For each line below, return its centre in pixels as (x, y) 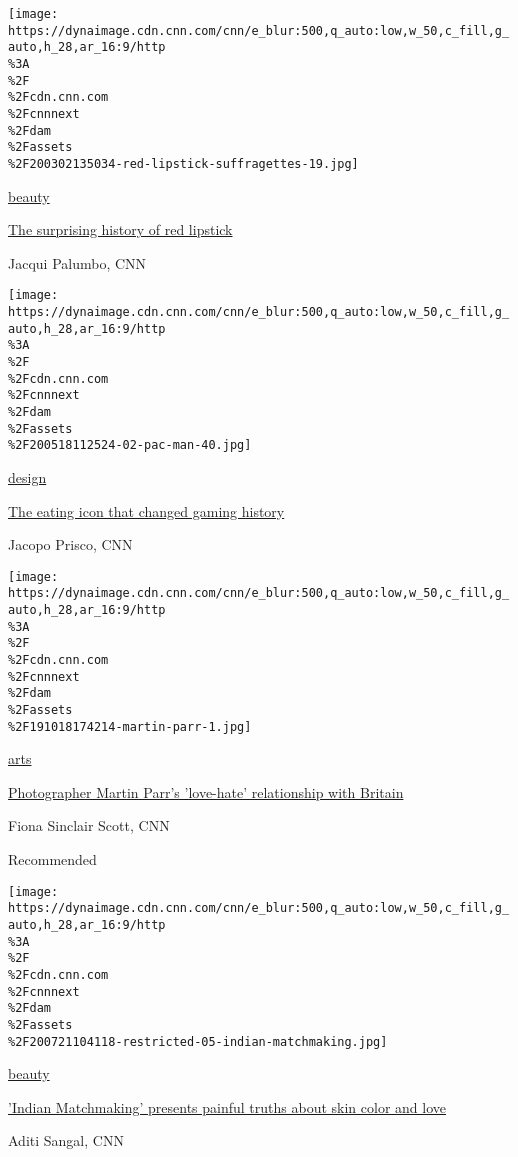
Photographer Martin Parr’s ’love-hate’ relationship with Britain (206, 791)
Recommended (52, 859)
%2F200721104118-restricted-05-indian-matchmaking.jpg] (198, 1041)
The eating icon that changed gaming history (146, 510)
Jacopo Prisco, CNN (70, 544)
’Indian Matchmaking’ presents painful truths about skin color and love (227, 1106)
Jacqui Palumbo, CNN (77, 262)
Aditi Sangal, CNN (66, 1140)
